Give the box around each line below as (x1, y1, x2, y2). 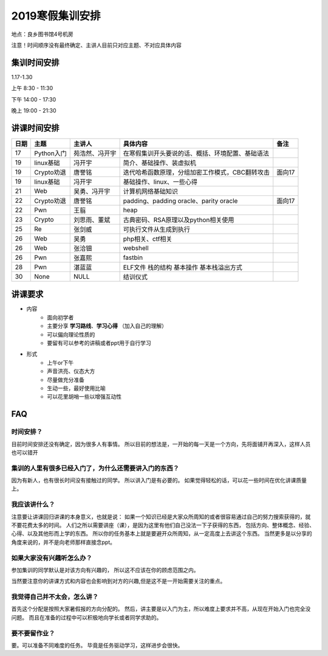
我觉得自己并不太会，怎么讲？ (11, 593, 99, 601)
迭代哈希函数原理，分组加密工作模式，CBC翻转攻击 (123, 168, 270, 176)
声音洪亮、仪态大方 (47, 368, 95, 375)
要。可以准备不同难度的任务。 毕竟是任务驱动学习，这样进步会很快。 (11, 641, 183, 649)
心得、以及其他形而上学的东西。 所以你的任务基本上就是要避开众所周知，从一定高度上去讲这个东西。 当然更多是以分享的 (11, 530, 312, 537)
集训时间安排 (11, 57, 60, 68)
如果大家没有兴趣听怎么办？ (11, 554, 92, 562)
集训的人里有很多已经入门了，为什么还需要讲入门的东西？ (11, 464, 179, 472)
